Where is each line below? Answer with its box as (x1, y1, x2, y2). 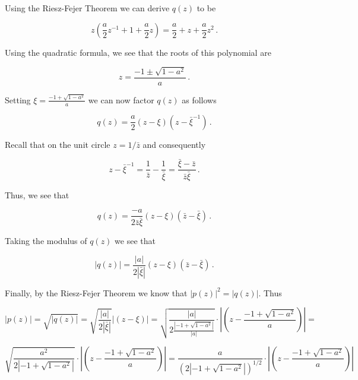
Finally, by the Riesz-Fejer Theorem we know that (5, 286, 188, 299)
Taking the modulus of (5, 235, 87, 247)
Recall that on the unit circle (5, 138, 110, 150)
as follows (182, 93, 217, 106)
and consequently (142, 138, 206, 150)
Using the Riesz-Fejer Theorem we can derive (5, 2, 170, 14)
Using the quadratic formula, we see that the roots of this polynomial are (5, 46, 271, 58)
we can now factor (88, 93, 154, 106)
